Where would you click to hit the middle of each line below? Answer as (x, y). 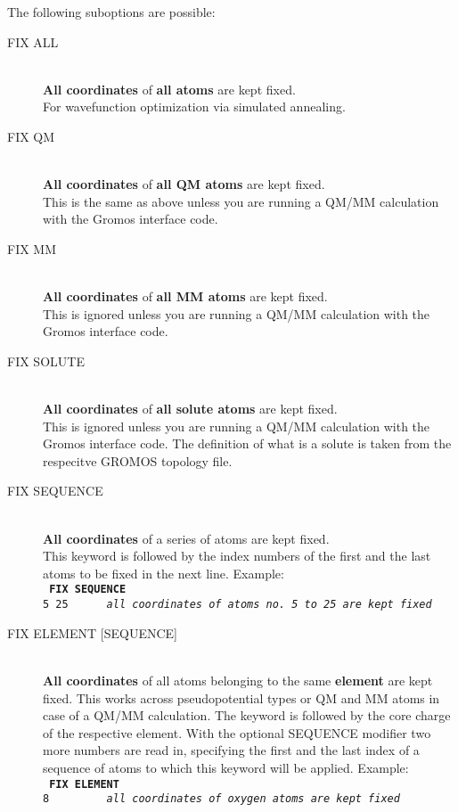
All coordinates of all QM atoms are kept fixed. (184, 184)
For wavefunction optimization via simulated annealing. (194, 107)
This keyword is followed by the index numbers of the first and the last (237, 556)
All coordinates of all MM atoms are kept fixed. (185, 296)
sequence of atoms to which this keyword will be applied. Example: (226, 767)
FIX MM (32, 248)
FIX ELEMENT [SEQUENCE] (92, 632)
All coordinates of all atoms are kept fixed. (169, 89)
